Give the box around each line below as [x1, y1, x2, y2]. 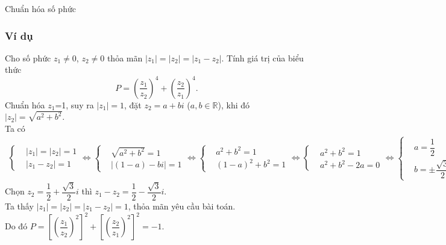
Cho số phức [5, 51, 51, 64]
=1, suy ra [55, 98, 94, 111]
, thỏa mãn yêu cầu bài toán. [128, 199, 236, 212]
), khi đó [218, 98, 250, 111]
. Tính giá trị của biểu [221, 51, 304, 64]
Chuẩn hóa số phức [5, 2, 76, 14]
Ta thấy [5, 199, 34, 212]
